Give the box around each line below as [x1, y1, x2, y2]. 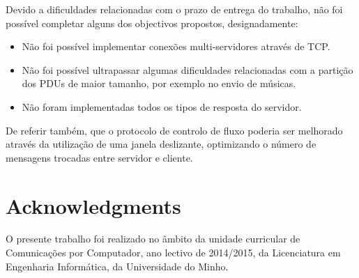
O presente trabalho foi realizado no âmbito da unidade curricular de [6, 231, 300, 246]
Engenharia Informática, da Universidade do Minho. [6, 258, 229, 273]
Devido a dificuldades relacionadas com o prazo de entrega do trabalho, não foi [6, 2, 343, 16]
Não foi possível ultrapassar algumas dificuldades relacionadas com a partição [22, 62, 353, 77]
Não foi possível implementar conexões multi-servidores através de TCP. [22, 39, 330, 54]
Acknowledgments [6, 191, 181, 219]
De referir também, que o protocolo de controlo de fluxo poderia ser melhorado [6, 123, 343, 137]
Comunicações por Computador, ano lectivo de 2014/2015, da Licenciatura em [6, 245, 341, 260]
